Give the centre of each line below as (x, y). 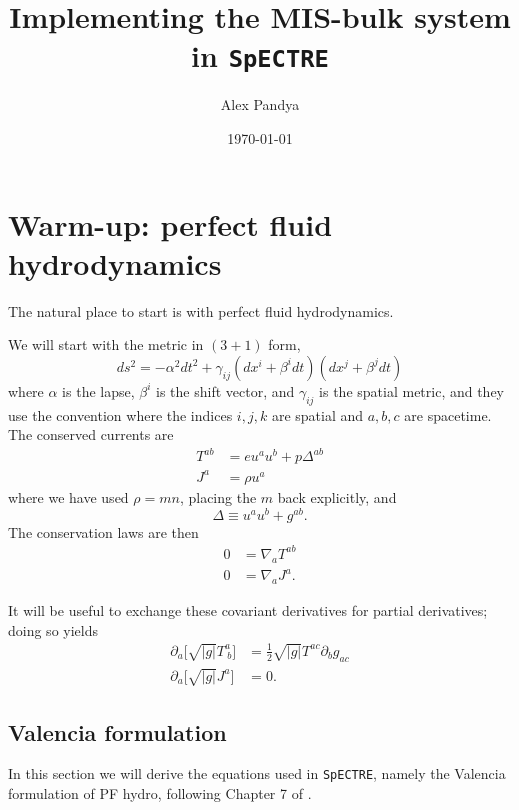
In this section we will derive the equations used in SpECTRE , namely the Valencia (257, 773)
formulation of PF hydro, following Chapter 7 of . (160, 793)
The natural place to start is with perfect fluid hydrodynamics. (201, 310)
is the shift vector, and (225, 390)
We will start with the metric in (106, 344)
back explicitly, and (337, 496)
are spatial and (317, 414)
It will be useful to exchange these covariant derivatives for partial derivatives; (248, 609)
